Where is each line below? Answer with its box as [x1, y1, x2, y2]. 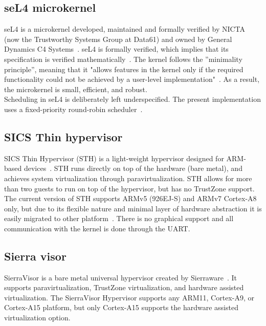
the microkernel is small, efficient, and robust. [4, 83, 147, 94]
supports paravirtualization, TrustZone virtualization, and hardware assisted [4, 282, 244, 293]
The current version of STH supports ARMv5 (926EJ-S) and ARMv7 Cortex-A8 [4, 193, 257, 204]
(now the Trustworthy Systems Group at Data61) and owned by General [4, 33, 232, 44]
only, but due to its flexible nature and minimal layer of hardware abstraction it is [4, 203, 262, 213]
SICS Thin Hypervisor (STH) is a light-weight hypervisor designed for [4, 153, 224, 163]
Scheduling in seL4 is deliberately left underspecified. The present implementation [4, 94, 261, 104]
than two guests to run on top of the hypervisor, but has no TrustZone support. [4, 183, 255, 193]
